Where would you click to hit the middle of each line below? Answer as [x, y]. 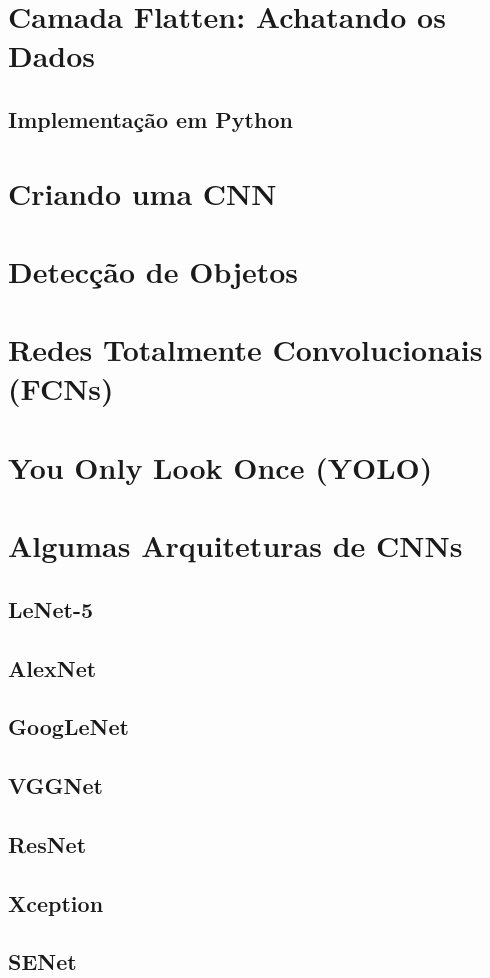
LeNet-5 [51, 608]
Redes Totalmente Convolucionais [245, 349]
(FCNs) [61, 388]
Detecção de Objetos [153, 270]
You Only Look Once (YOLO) [220, 466]
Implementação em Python [150, 118]
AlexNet [52, 667]
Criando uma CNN [142, 192]
